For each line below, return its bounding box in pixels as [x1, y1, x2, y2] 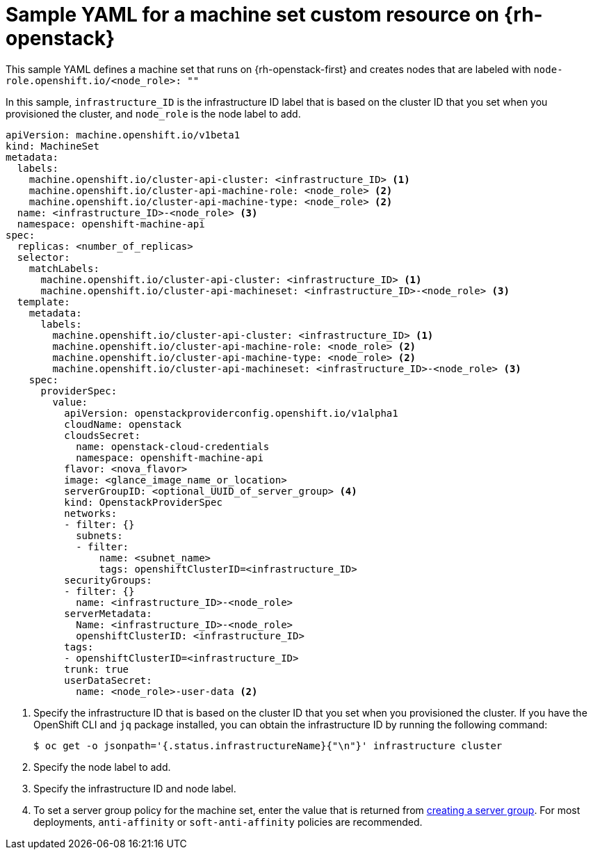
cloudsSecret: [64, 429, 140, 441]
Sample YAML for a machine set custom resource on [6, 3, 500, 26]
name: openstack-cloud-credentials [76, 440, 270, 452]
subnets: [76, 529, 123, 541]
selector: [17, 251, 70, 263]
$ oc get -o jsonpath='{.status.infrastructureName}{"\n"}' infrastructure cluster [33, 740, 503, 751]
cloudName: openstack [64, 418, 181, 430]
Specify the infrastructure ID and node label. [33, 782, 236, 794]
